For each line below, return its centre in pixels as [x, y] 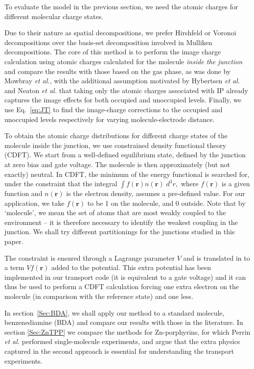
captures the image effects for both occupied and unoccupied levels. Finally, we [123, 100]
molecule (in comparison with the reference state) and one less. [99, 296]
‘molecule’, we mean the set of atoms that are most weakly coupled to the [115, 212]
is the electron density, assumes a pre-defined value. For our [156, 193]
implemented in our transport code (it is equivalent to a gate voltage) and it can [125, 277]
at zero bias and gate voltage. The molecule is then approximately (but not [117, 164]
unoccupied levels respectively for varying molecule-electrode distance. [110, 119]
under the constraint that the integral [61, 184]
